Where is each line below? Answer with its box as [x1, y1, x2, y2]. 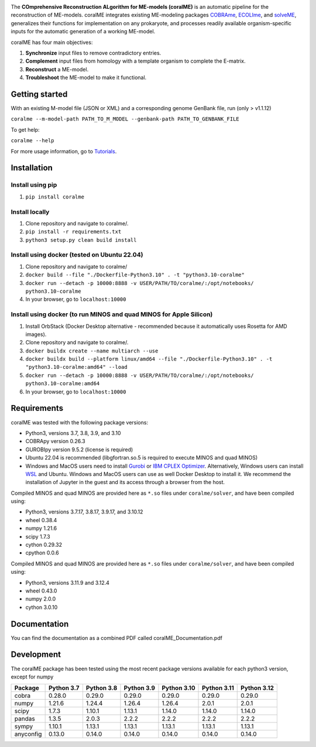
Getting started [11, 89, 68, 99]
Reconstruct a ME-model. [25, 66, 89, 73]
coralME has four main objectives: [11, 39, 93, 46]
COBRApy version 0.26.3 [25, 438, 85, 445]
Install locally [11, 208, 50, 216]
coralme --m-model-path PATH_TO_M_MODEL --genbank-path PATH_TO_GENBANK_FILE [11, 116, 239, 122]
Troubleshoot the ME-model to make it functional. [25, 74, 147, 81]
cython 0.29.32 [25, 542, 63, 549]
